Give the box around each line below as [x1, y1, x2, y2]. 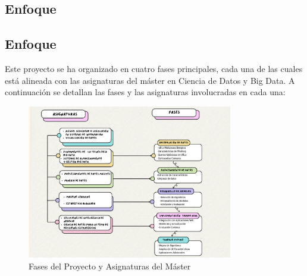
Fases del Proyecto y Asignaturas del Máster [29, 259, 191, 272]
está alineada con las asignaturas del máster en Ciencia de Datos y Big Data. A [5, 74, 295, 86]
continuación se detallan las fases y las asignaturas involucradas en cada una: [5, 86, 286, 98]
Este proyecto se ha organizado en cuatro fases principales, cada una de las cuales [5, 62, 303, 74]
